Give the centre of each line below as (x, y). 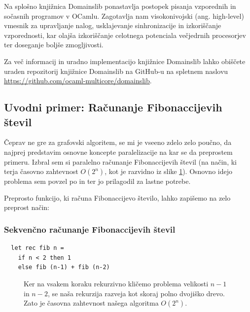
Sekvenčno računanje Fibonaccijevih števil (90, 229)
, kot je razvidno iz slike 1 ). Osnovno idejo (168, 171)
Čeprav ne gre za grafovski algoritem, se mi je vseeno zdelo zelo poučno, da (118, 142)
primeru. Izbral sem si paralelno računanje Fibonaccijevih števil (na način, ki (120, 161)
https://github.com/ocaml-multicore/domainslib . (78, 81)
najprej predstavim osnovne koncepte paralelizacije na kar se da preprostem (118, 152)
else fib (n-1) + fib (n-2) (64, 267)
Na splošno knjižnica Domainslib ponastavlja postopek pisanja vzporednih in (120, 6)
